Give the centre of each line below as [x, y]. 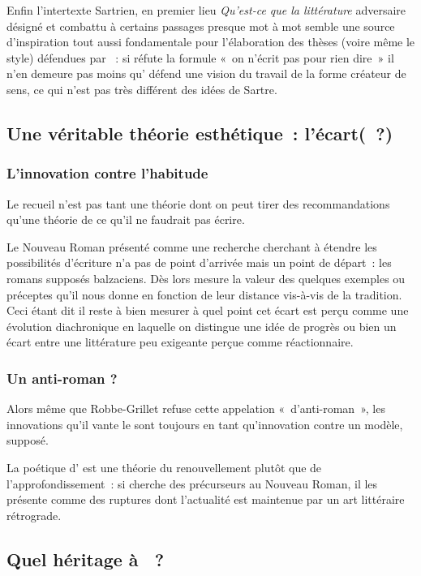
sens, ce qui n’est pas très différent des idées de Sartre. [142, 89]
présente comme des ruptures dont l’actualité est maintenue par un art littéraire [206, 499]
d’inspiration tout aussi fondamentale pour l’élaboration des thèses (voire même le [211, 42]
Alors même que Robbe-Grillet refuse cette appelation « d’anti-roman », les [196, 408]
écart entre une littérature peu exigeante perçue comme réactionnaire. [180, 342]
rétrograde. [34, 515]
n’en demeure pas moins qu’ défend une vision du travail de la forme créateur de [206, 73]
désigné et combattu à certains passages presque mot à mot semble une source [201, 26]
